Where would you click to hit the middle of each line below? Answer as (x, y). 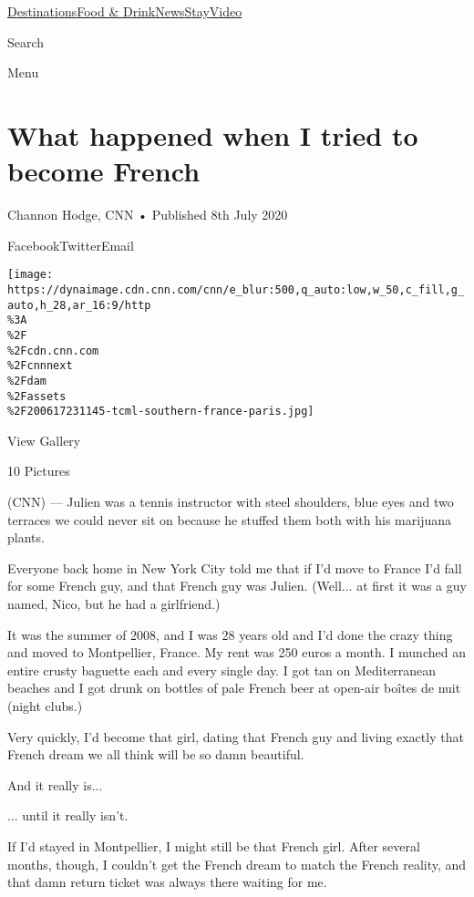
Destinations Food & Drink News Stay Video (125, 11)
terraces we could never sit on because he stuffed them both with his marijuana (230, 519)
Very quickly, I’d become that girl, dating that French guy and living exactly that (236, 736)
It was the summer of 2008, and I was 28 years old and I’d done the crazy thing (230, 634)
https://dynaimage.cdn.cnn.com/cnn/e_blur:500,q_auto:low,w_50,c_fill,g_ (236, 289)
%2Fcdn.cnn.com (53, 351)
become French (104, 171)
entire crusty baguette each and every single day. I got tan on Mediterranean (222, 670)
